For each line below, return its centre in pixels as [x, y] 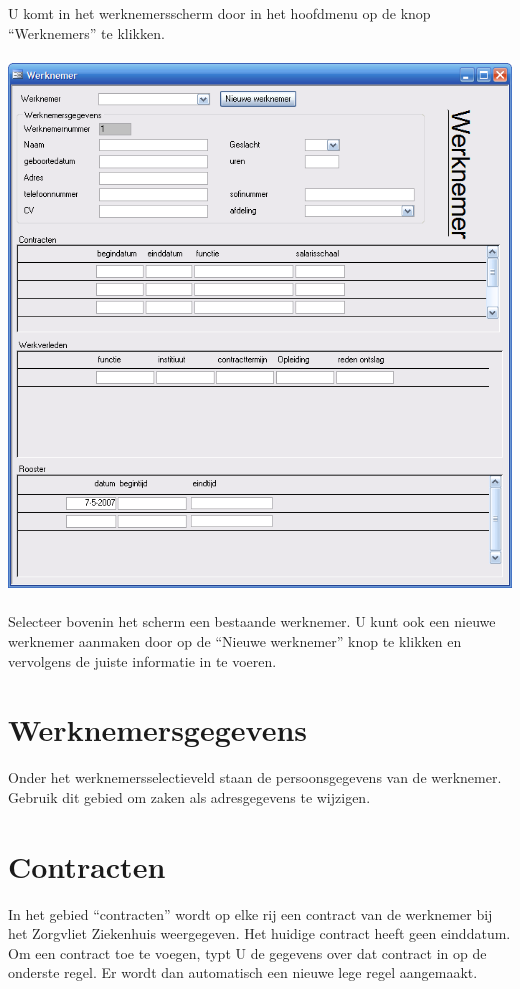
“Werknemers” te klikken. [86, 32]
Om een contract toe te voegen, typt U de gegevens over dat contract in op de [247, 952]
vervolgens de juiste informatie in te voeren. [142, 660]
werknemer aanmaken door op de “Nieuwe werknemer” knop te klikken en [235, 641]
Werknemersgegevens [158, 729]
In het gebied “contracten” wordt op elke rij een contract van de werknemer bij [250, 913]
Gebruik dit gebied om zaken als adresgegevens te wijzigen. [189, 796]
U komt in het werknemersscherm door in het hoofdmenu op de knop [219, 13]
